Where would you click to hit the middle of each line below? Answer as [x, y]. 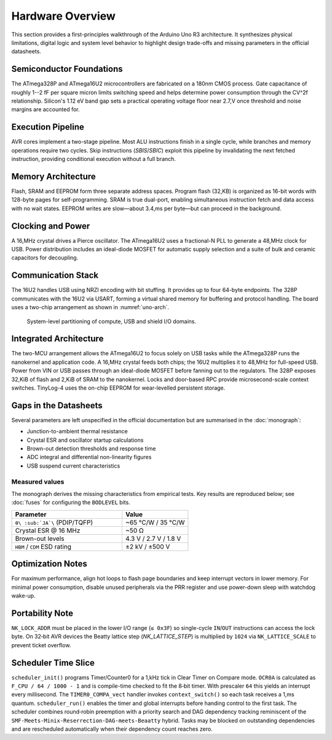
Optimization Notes [49, 564]
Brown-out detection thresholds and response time [91, 449]
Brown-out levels [40, 538]
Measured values [38, 481]
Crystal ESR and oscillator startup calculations [85, 440]
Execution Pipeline [48, 127]
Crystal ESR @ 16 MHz [48, 530]
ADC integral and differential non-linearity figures [89, 457]
